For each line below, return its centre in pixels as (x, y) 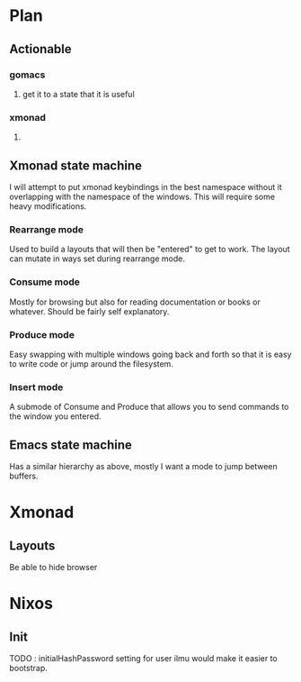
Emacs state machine (71, 445)
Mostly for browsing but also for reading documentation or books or (135, 302)
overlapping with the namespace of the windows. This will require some (142, 196)
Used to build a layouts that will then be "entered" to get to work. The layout (150, 250)
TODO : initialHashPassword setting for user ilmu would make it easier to (143, 658)
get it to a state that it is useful (78, 94)
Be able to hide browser (53, 567)
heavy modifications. (48, 206)
